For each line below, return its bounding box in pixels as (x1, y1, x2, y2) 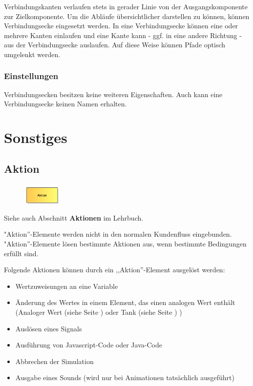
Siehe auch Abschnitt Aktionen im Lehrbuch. (4, 212, 144, 223)
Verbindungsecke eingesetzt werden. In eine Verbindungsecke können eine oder (4, 20, 238, 31)
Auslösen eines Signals (15, 323, 82, 333)
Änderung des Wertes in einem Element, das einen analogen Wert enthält (15, 297, 235, 307)
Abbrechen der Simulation (15, 356, 94, 366)
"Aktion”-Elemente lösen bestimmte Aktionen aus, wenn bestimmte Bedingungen (4, 238, 247, 248)
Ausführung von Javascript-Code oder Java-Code (15, 340, 162, 350)
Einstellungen (4, 70, 59, 82)
